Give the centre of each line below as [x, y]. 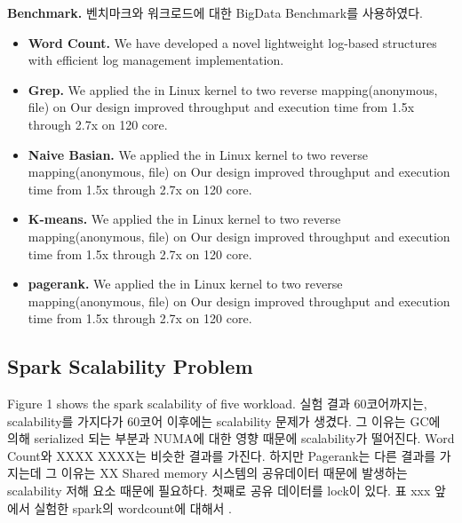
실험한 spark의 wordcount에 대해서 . [133, 507]
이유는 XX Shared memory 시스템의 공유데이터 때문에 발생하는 [234, 473]
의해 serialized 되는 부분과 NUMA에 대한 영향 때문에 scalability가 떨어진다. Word [231, 438]
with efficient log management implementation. [156, 60]
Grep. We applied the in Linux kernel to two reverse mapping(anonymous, [233, 89]
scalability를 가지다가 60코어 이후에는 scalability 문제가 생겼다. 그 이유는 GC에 [224, 420]
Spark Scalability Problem [130, 366]
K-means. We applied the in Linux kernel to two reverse [184, 219]
